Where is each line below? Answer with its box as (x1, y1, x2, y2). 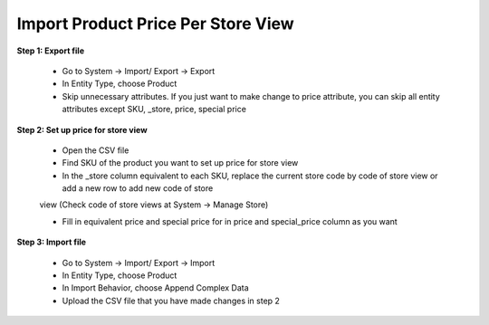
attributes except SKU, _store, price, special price (62, 104, 246, 115)
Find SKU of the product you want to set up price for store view (62, 158, 299, 168)
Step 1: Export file (16, 45, 85, 56)
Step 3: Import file (16, 236, 86, 248)
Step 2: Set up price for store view (16, 124, 149, 135)
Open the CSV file (62, 145, 129, 156)
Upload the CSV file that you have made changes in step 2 (62, 295, 281, 306)
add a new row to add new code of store (62, 183, 214, 194)
